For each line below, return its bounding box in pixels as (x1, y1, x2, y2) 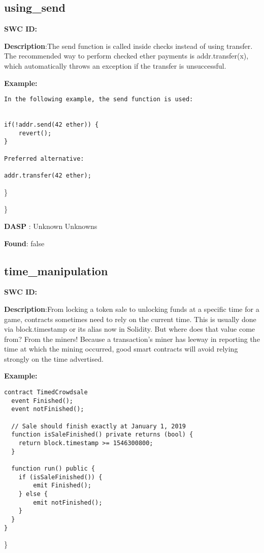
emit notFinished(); (33, 499, 103, 506)
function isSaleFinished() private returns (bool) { (11, 431, 193, 439)
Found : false (4, 238, 45, 248)
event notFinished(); (11, 405, 84, 413)
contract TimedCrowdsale (4, 389, 88, 396)
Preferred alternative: (4, 155, 84, 162)
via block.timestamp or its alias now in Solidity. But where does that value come (4, 324, 255, 334)
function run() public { (11, 464, 95, 472)
